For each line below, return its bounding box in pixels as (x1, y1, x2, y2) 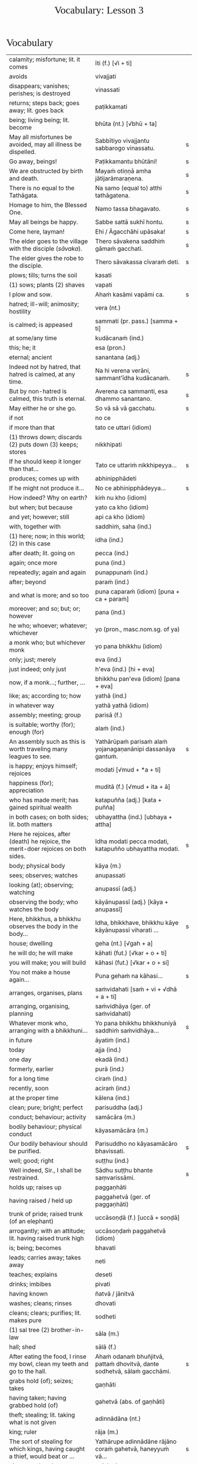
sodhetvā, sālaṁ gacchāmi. (95, 1367, 171, 1375)
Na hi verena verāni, (95, 367, 151, 374)
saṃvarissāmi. (95, 1174, 136, 1181)
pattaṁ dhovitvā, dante (95, 1360, 159, 1368)
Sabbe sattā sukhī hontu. (95, 218, 164, 226)
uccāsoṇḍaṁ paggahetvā (95, 1227, 166, 1235)
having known (9, 1290, 48, 1298)
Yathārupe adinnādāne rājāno (95, 1437, 177, 1446)
